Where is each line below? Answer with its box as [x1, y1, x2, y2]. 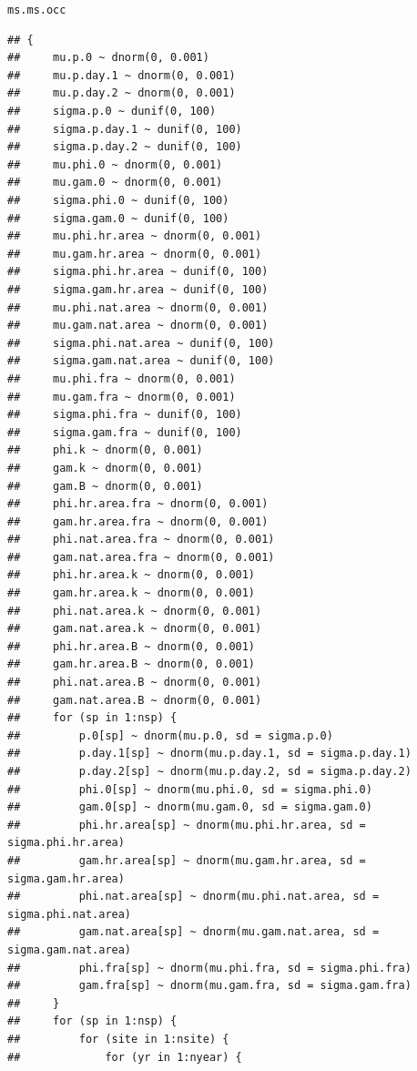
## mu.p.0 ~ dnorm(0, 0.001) [7, 51, 209, 65]
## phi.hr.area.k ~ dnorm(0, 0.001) [7, 568, 256, 582]
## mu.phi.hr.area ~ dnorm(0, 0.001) [7, 229, 262, 243]
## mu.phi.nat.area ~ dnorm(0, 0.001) [7, 301, 269, 314]
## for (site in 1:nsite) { [7, 1032, 229, 1045]
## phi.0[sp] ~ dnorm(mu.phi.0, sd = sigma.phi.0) [7, 782, 372, 796]
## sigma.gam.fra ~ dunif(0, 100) [7, 425, 242, 439]
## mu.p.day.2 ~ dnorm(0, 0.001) [7, 87, 236, 100]
